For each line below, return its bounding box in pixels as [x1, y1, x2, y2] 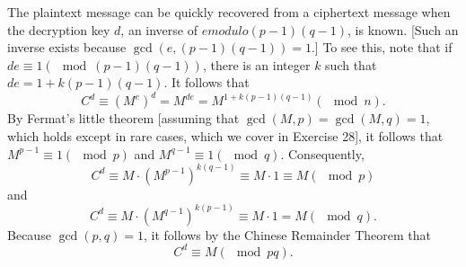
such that [325, 55, 377, 74]
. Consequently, [280, 144, 365, 163]
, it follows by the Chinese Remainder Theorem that [143, 225, 432, 244]
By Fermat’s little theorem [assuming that [7, 109, 240, 128]
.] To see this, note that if [311, 38, 453, 57]
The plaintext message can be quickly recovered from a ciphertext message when [7, 3, 451, 21]
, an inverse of [120, 20, 198, 39]
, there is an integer [202, 55, 311, 74]
